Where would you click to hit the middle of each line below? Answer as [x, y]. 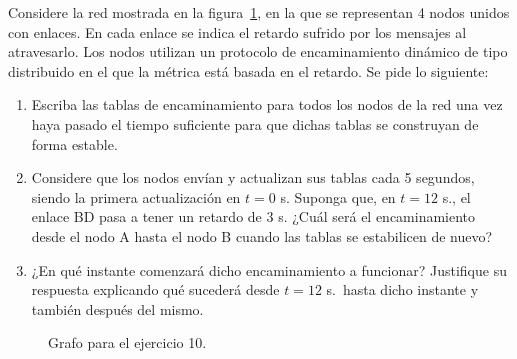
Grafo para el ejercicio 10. [127, 342]
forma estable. [74, 143]
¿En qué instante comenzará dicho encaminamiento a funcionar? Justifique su [269, 269]
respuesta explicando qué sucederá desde [155, 289]
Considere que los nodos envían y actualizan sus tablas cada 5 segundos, [253, 177]
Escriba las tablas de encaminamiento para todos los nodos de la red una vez [267, 104]
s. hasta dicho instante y [402, 289]
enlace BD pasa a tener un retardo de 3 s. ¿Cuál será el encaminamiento [253, 216]
